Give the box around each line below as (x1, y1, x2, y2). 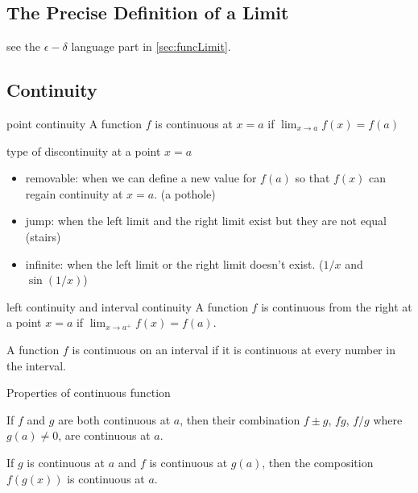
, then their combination (180, 411, 300, 428)
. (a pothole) (154, 185, 216, 202)
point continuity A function (6, 115, 143, 132)
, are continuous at (58, 427, 151, 444)
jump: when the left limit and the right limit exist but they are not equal (25, 212, 387, 229)
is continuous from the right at (261, 298, 412, 315)
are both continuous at (58, 411, 171, 428)
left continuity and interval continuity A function (6, 298, 248, 315)
